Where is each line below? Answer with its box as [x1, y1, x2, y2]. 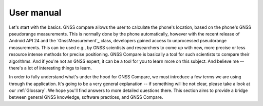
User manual [9, 7, 62, 18]
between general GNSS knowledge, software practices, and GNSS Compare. [9, 94, 163, 100]
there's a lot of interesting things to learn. [9, 65, 92, 71]
